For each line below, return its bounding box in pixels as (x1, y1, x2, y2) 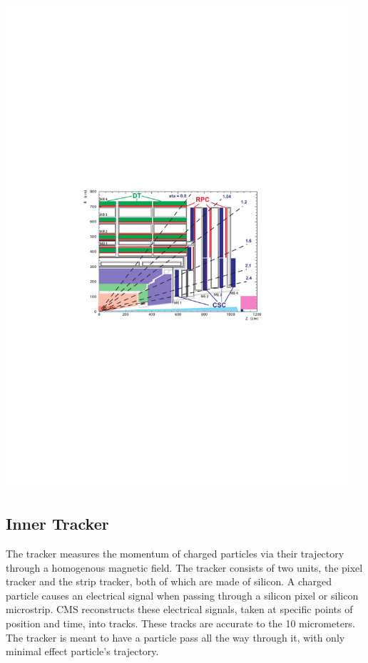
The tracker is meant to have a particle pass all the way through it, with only (6, 629, 345, 644)
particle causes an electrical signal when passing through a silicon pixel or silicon (6, 587, 359, 602)
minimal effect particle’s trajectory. (6, 644, 159, 659)
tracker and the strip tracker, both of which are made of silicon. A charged (6, 574, 332, 589)
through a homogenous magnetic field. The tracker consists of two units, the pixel (6, 560, 363, 575)
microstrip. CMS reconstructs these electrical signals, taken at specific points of (6, 602, 353, 617)
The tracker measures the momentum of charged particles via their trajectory (6, 546, 344, 561)
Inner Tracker (6, 513, 109, 535)
